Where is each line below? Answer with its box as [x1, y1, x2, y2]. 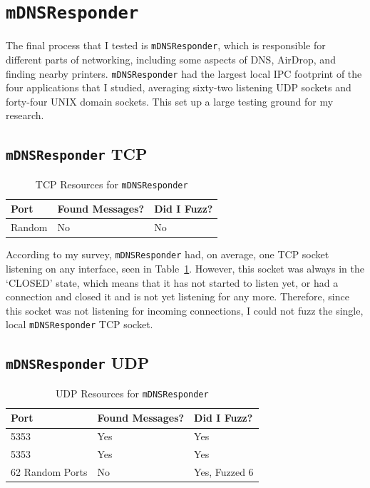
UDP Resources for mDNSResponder [55, 385, 209, 400]
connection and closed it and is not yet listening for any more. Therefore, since [6, 289, 349, 304]
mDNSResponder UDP [6, 352, 150, 374]
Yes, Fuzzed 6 [194, 464, 254, 479]
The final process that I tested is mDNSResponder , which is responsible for [6, 38, 326, 53]
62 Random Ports [11, 464, 88, 479]
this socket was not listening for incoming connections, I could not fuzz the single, [6, 303, 364, 317]
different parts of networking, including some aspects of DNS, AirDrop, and [6, 51, 336, 66]
